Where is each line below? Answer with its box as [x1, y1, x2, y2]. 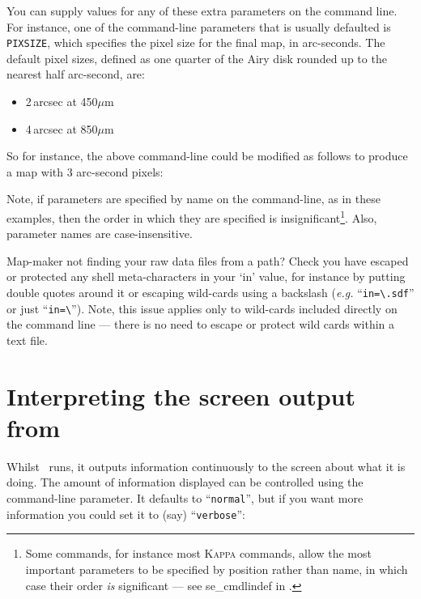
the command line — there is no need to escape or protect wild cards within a [6, 316, 395, 333]
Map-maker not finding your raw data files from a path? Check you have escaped [6, 252, 409, 269]
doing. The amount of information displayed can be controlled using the [6, 474, 364, 491]
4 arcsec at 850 [25, 120, 98, 137]
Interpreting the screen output [6, 379, 355, 412]
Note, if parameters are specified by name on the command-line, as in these [6, 190, 381, 207]
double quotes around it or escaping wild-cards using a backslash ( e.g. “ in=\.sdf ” [6, 284, 415, 301]
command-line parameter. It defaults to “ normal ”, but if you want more [6, 490, 364, 507]
